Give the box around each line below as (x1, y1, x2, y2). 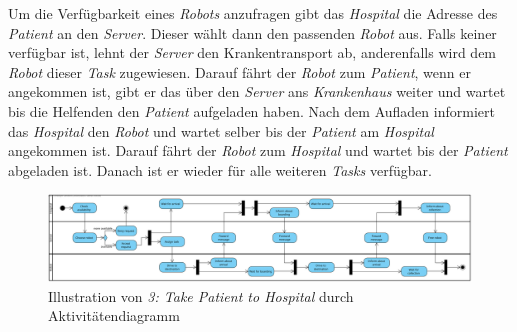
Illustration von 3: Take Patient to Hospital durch (48, 285, 354, 306)
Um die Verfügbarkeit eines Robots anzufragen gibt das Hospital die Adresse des (8, 3, 498, 23)
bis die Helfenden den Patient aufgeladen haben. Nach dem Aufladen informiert (8, 100, 495, 121)
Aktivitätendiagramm (48, 305, 180, 326)
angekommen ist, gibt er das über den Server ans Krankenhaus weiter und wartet (8, 81, 506, 102)
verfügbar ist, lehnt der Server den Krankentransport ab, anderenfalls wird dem (8, 42, 497, 63)
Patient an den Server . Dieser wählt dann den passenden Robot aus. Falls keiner (8, 22, 497, 43)
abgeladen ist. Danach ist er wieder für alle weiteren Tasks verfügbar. (8, 159, 432, 180)
